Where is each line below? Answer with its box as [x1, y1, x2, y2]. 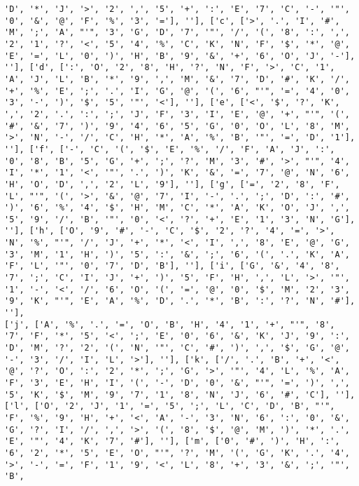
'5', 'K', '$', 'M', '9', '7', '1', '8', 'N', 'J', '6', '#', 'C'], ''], [4, 389, 356, 400]
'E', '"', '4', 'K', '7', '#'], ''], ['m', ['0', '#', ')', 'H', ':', [4, 436, 340, 447]
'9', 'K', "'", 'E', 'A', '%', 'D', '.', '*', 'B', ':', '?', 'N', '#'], [4, 296, 356, 306]
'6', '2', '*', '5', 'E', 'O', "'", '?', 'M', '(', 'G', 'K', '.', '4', [4, 447, 350, 458]
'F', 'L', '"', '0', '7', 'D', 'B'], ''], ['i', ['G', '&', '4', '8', [4, 261, 340, 271]
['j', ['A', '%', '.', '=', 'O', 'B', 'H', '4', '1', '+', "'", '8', [4, 319, 335, 330]
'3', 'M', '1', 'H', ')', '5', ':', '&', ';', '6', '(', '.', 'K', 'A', [4, 249, 350, 259]
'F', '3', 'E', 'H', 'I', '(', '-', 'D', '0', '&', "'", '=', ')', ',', [4, 378, 350, 388]
